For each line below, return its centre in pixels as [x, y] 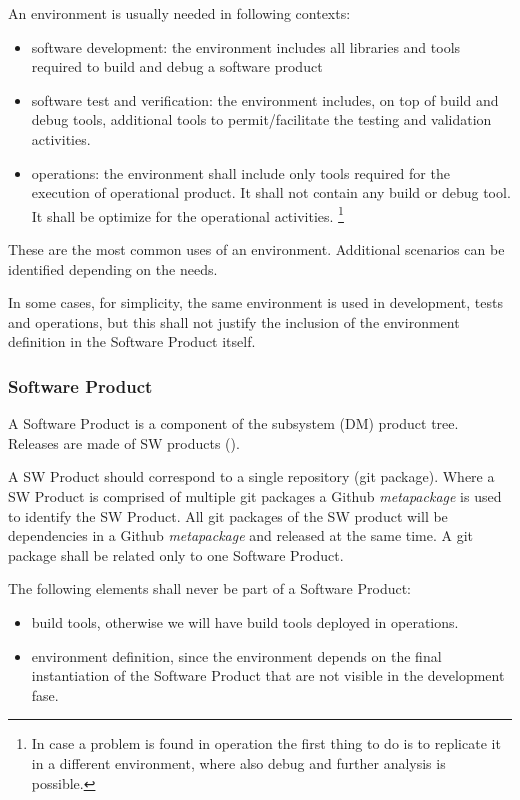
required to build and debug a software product [177, 66]
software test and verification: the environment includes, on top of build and [265, 99]
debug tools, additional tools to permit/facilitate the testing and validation [261, 119]
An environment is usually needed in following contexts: [179, 13]
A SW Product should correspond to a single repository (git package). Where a [251, 476]
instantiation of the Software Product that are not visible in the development [268, 675]
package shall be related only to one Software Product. [176, 554]
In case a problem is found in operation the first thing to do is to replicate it [266, 743]
